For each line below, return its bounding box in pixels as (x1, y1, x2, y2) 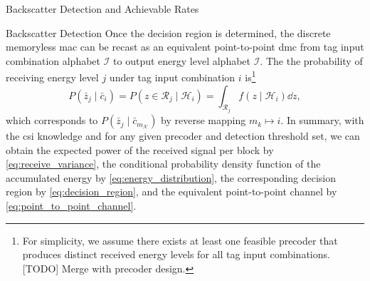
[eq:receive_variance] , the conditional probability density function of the (6, 156, 321, 171)
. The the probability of (260, 53, 363, 68)
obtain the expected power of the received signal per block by (6, 142, 274, 157)
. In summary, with (280, 113, 364, 128)
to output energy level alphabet (113, 53, 250, 68)
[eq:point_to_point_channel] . (6, 198, 137, 213)
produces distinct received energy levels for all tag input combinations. (22, 247, 330, 262)
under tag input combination (109, 70, 236, 85)
